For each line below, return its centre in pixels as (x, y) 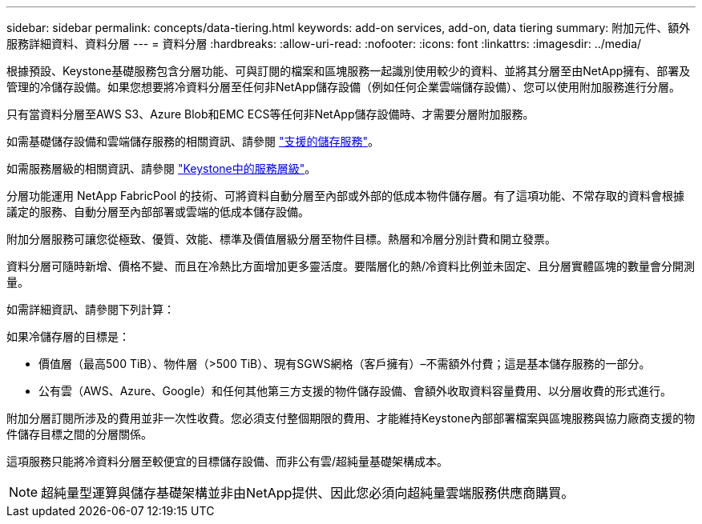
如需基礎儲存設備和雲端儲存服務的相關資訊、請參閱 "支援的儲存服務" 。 (193, 141)
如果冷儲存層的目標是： (68, 336)
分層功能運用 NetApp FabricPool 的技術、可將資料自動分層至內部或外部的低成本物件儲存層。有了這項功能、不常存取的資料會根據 (346, 196)
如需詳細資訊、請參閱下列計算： (91, 309)
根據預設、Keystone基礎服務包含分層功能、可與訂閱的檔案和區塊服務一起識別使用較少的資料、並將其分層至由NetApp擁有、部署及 (349, 71)
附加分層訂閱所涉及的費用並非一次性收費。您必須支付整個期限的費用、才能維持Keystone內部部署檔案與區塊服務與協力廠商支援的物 (351, 418)
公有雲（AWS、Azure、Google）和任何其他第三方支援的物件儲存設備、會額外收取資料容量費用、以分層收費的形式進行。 (355, 391)
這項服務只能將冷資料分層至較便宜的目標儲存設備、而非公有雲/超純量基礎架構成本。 (228, 461)
